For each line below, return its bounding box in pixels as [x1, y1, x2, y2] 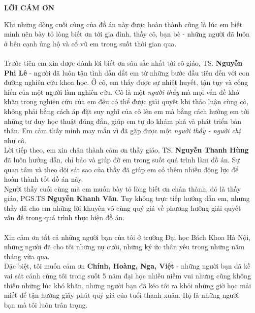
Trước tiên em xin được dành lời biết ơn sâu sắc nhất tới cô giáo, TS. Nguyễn [4, 57, 243, 68]
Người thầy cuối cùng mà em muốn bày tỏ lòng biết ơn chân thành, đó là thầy [4, 183, 241, 194]
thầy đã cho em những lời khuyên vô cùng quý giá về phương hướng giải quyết [4, 202, 241, 213]
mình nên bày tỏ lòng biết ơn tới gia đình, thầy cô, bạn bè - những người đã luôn [4, 29, 250, 39]
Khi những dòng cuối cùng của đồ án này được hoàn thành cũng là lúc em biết [4, 19, 243, 29]
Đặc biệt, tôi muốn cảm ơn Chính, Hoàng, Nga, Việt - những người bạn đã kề [4, 261, 251, 271]
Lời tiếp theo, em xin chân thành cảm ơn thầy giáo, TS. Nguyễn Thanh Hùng [4, 145, 249, 155]
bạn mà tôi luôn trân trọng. [4, 299, 88, 310]
